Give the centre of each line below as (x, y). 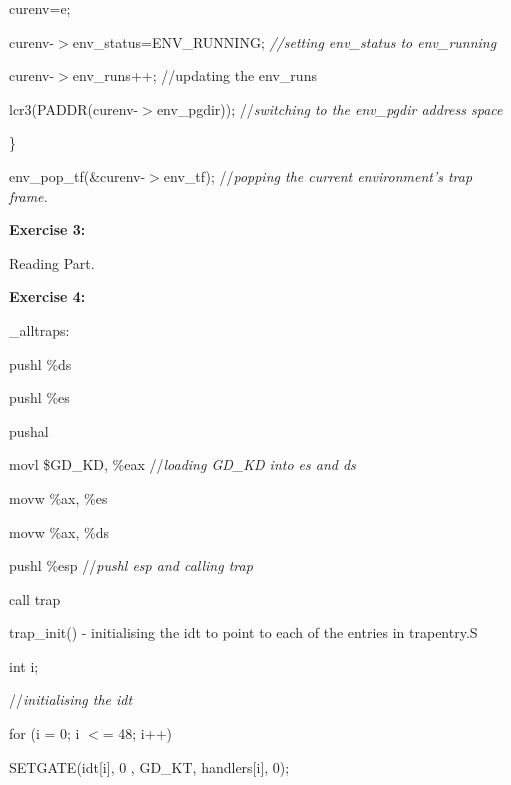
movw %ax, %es (58, 497)
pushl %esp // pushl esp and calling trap (131, 565)
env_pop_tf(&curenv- (77, 175)
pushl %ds (40, 363)
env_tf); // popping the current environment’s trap (318, 175)
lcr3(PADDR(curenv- (74, 108)
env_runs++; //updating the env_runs (194, 75)
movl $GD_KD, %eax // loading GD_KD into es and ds (182, 464)
